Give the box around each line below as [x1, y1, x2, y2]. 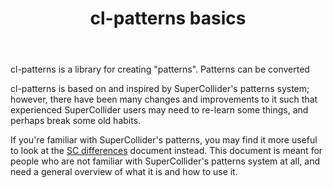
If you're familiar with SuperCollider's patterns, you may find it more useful [10, 134, 318, 146]
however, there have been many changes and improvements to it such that [10, 93, 318, 106]
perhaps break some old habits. [10, 115, 142, 127]
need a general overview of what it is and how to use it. [10, 166, 238, 178]
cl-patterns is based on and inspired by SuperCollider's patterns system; [10, 83, 310, 95]
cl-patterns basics [89, 7, 247, 30]
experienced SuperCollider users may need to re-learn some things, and [10, 104, 309, 116]
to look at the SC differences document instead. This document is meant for [10, 145, 323, 157]
